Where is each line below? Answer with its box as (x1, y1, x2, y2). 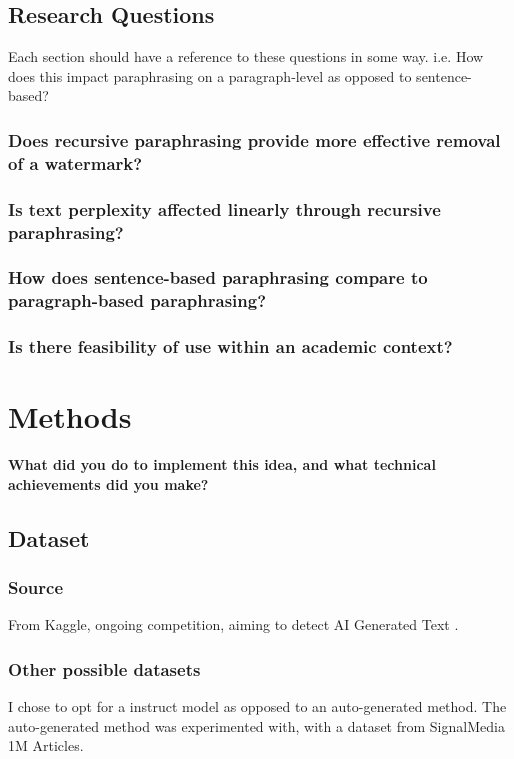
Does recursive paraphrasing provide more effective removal (8, 127, 501, 152)
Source (8, 575, 64, 600)
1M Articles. (8, 735, 84, 756)
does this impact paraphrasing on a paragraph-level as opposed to (8, 65, 412, 86)
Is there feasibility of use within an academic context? (8, 334, 453, 359)
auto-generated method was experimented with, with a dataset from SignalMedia (8, 715, 505, 736)
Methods (8, 396, 132, 437)
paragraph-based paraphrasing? (8, 288, 267, 313)
